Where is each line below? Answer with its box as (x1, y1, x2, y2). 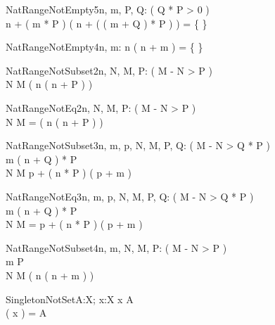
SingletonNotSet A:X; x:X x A (6, 291, 134, 306)
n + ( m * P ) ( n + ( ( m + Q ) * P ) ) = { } (6, 15, 207, 30)
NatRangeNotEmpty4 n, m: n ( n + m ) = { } (6, 39, 203, 54)
